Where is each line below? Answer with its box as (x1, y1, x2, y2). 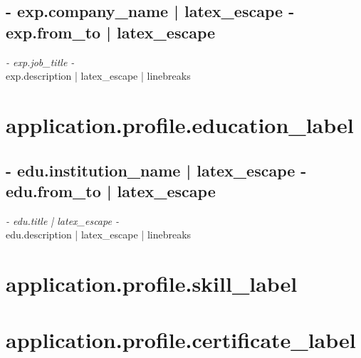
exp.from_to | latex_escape (6, 21, 216, 43)
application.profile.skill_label (6, 269, 298, 298)
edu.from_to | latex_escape (6, 179, 216, 201)
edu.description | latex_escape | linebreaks (6, 227, 192, 242)
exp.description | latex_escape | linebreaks (6, 68, 191, 83)
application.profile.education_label (6, 110, 354, 139)
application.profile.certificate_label (6, 325, 356, 354)
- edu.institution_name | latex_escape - (6, 159, 307, 181)
